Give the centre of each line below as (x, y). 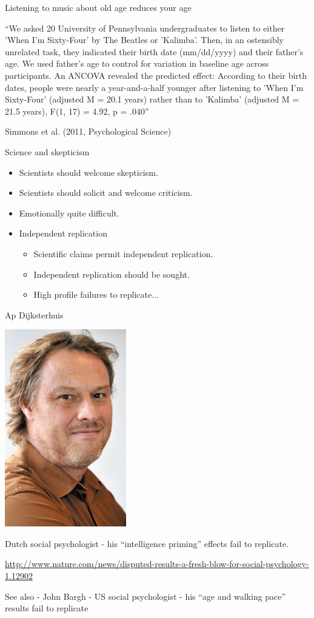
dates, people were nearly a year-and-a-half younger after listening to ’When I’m (154, 87)
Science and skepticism (47, 151)
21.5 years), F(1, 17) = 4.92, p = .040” (77, 111)
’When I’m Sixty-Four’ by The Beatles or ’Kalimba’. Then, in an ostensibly (144, 40)
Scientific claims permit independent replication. (123, 253)
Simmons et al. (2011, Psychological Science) (88, 131)
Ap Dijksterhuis (34, 314)
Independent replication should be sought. (112, 274)
